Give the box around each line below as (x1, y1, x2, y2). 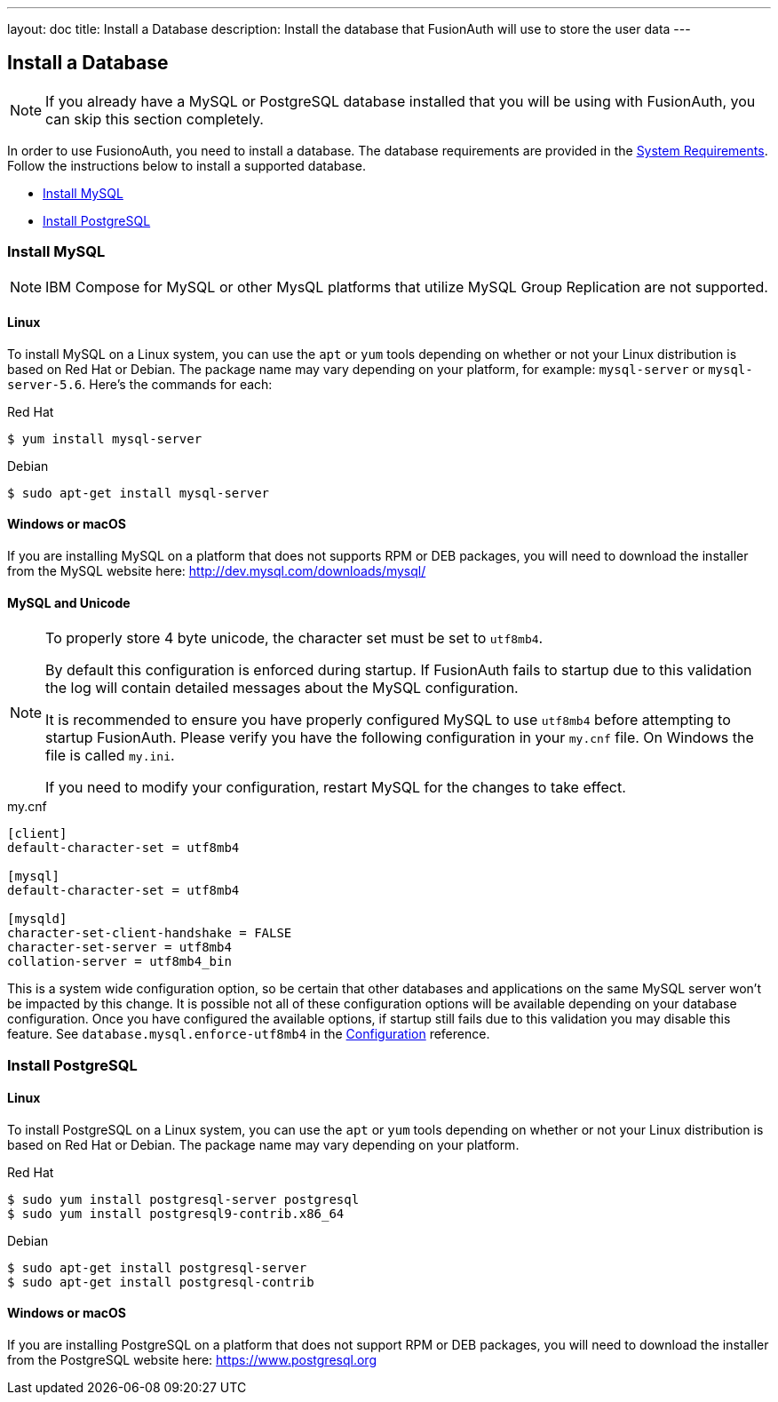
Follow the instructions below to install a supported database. (7, 157, 366, 173)
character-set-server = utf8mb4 (7, 940, 232, 955)
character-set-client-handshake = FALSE (7, 926, 292, 941)
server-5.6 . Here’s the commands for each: (7, 376, 273, 392)
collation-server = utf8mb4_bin (7, 954, 232, 969)
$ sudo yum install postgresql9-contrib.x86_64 (7, 1206, 345, 1221)
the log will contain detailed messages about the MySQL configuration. (45, 679, 519, 697)
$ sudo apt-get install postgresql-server (7, 1260, 307, 1275)
